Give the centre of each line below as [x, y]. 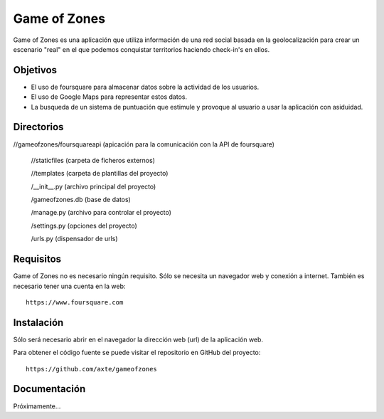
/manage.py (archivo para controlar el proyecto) [101, 213]
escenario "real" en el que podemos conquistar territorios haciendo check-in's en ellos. [142, 49]
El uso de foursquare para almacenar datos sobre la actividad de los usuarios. [145, 87]
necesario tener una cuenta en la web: [69, 286]
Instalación [38, 323]
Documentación [49, 389]
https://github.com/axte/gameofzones [92, 369]
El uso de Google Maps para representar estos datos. [109, 97]
